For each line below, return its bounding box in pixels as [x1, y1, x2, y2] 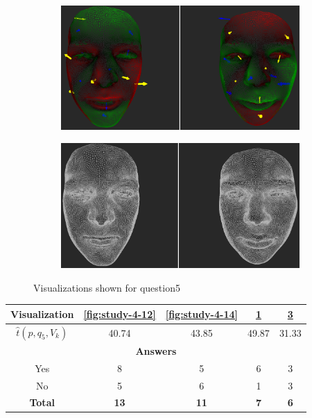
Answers [135, 343, 177, 358]
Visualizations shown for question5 [33, 280, 180, 294]
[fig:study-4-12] [83, 306, 156, 321]
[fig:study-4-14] [165, 306, 238, 321]
